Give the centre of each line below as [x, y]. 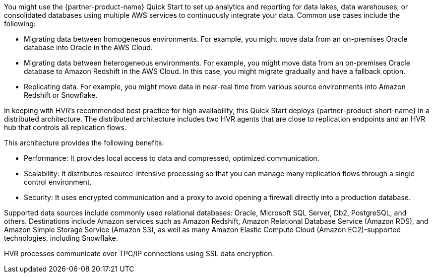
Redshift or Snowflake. [61, 95]
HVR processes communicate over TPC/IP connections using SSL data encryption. [139, 253]
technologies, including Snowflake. [61, 238]
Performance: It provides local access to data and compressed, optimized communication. [172, 158]
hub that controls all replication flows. [65, 127]
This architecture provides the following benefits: [84, 143]
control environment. [58, 182]
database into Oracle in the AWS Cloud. [88, 47]
